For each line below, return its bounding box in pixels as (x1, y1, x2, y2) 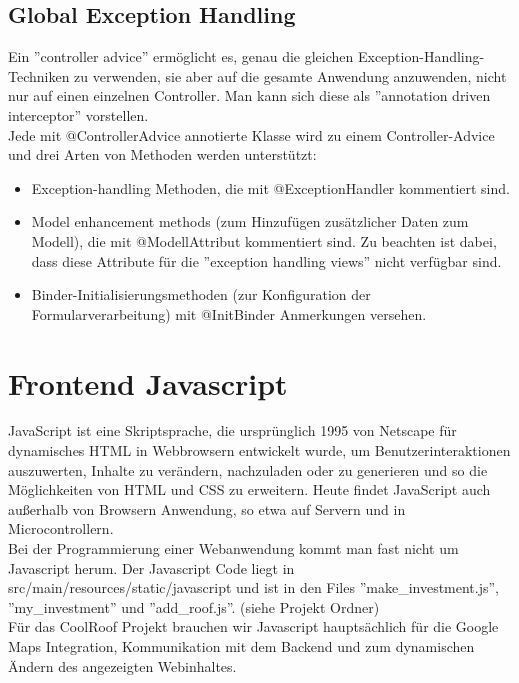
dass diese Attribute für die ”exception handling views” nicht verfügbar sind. (31, 250, 502, 271)
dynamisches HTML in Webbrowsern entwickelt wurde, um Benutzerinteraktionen (8, 440, 511, 461)
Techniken (8, 65, 70, 86)
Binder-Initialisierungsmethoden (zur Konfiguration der (31, 284, 371, 305)
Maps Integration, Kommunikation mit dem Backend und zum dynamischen (8, 635, 475, 656)
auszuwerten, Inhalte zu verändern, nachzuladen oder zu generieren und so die (8, 459, 488, 480)
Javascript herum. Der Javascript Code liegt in (8, 557, 295, 578)
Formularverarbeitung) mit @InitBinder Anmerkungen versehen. (31, 303, 427, 324)
